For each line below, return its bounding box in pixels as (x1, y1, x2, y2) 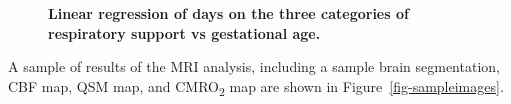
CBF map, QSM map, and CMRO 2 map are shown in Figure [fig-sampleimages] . (8, 75, 504, 99)
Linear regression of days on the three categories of (48, 3, 409, 23)
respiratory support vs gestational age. (48, 22, 321, 43)
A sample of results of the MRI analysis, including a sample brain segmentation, (8, 56, 500, 77)
